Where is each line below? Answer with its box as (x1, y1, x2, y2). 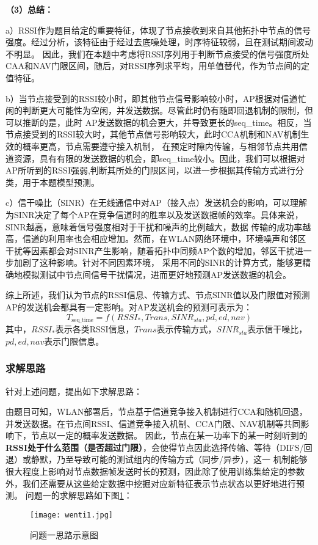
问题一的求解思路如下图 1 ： (25, 489, 132, 502)
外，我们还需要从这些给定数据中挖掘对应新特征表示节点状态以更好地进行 (5, 477, 296, 489)
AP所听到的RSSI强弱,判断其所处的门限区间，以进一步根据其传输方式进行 (5, 164, 295, 177)
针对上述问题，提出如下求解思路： (5, 384, 142, 397)
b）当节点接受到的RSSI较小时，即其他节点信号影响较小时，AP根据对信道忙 (5, 92, 306, 104)
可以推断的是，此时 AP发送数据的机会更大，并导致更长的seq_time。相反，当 (5, 115, 312, 128)
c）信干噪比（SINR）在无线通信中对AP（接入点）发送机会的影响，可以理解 (5, 196, 307, 209)
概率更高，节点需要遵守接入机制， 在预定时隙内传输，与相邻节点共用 (22, 139, 299, 152)
